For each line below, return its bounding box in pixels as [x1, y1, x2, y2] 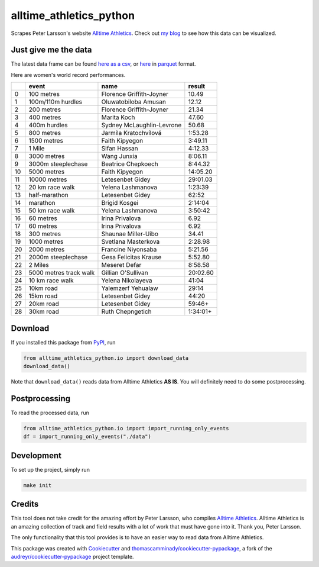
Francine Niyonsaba [101, 246, 157, 254]
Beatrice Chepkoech [101, 160, 159, 168]
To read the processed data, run [11, 409, 90, 417]
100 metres [28, 90, 60, 98]
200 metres [28, 105, 61, 114]
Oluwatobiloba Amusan [101, 98, 167, 106]
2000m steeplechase [28, 253, 88, 262]
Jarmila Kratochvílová [101, 129, 162, 137]
